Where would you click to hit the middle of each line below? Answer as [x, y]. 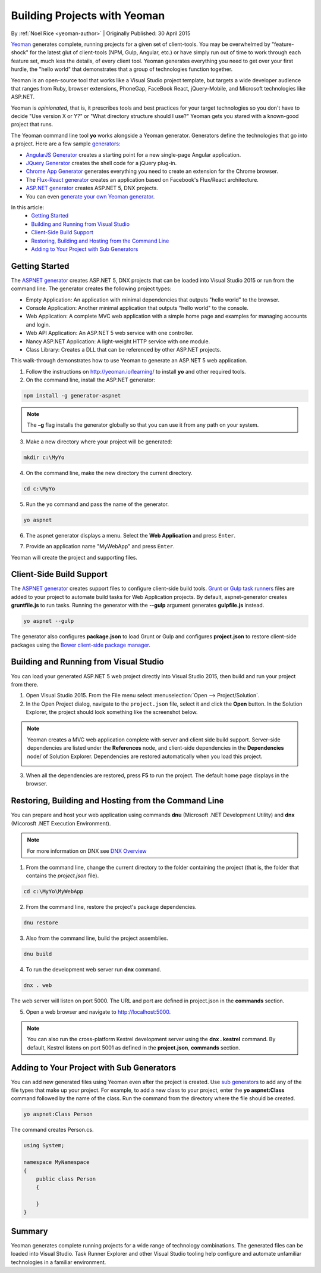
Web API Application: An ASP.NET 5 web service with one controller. [110, 333]
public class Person [66, 1179]
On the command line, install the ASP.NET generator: [91, 380]
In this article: [28, 207]
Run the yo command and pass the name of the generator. [97, 504]
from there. [25, 684]
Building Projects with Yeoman [88, 15]
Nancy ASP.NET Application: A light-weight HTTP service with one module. [118, 341]
